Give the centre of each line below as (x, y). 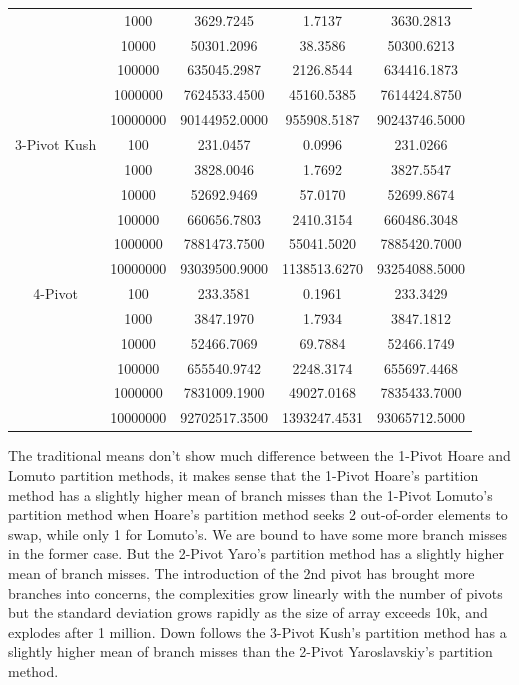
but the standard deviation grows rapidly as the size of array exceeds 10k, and (248, 612)
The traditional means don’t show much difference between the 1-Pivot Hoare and (259, 455)
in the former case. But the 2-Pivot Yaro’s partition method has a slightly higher (256, 553)
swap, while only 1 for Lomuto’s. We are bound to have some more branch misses (257, 533)
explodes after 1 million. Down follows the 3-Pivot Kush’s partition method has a (257, 631)
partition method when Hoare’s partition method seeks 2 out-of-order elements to (258, 514)
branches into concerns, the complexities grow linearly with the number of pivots (255, 592)
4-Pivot (55, 293)
